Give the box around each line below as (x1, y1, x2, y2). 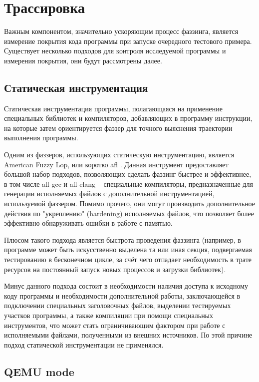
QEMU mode (4, 364, 74, 379)
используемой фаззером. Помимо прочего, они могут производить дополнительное (4, 198, 256, 209)
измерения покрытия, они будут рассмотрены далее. (4, 55, 162, 65)
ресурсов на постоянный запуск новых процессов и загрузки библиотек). (4, 264, 226, 274)
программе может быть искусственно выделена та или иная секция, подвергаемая (4, 244, 252, 255)
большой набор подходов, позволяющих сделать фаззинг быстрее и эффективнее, (4, 169, 252, 179)
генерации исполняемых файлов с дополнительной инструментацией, (4, 188, 215, 199)
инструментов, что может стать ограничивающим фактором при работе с (4, 320, 226, 330)
